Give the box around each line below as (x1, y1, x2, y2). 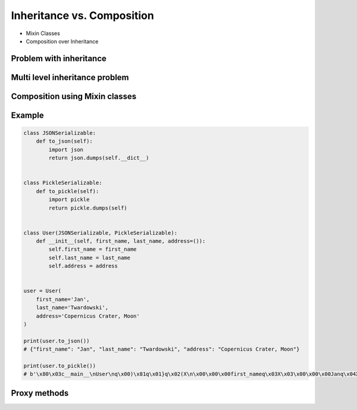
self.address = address (48, 263, 118, 270)
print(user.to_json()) (23, 338, 90, 344)
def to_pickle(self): (36, 188, 99, 194)
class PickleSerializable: (23, 179, 102, 187)
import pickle (48, 196, 90, 203)
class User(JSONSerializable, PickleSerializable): (23, 229, 178, 236)
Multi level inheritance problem (11, 72, 129, 83)
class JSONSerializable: (23, 130, 96, 136)
